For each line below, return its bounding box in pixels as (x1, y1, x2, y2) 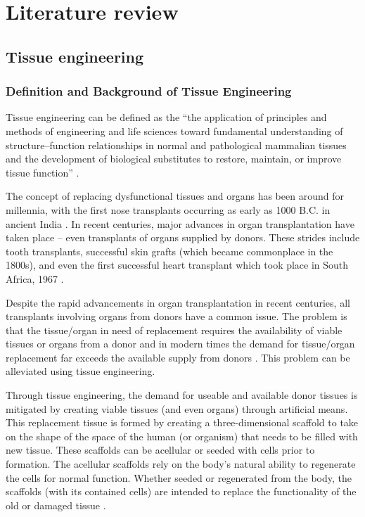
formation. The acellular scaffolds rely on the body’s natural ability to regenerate (6, 457, 356, 471)
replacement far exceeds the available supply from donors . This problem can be (6, 350, 350, 364)
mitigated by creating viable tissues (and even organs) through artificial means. (6, 401, 348, 416)
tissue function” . (6, 165, 79, 179)
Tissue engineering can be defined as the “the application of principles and (6, 110, 327, 125)
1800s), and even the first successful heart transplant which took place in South (6, 257, 349, 272)
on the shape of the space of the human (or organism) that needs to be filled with (6, 428, 358, 443)
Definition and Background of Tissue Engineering (6, 82, 292, 100)
